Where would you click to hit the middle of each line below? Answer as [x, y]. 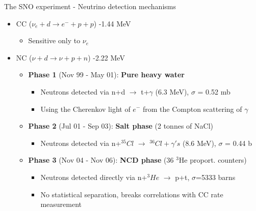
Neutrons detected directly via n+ [94, 177]
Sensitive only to [54, 40]
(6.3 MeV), [172, 91]
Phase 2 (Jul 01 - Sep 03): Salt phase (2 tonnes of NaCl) [121, 126]
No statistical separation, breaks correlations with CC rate [132, 194]
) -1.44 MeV [112, 23]
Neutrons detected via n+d [83, 91]
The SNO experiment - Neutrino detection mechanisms [90, 6]
